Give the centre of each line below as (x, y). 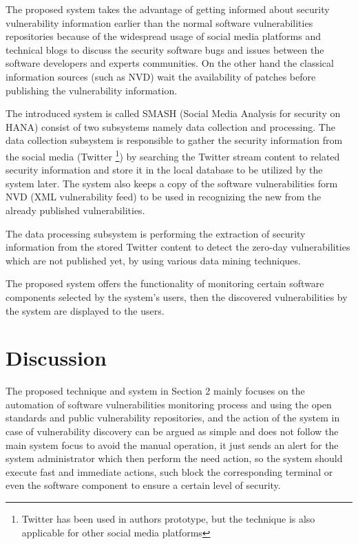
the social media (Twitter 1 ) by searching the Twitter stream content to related (173, 155)
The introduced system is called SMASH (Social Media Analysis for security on (173, 113)
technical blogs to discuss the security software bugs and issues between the (165, 49)
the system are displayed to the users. (85, 310)
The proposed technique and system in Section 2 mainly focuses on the (155, 391)
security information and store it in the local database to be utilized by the (164, 170)
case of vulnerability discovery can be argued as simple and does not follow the (172, 431)
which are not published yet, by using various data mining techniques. (153, 260)
